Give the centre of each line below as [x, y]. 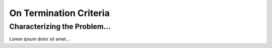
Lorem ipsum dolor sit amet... [40, 39]
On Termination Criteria [60, 13]
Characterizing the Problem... [60, 26]
